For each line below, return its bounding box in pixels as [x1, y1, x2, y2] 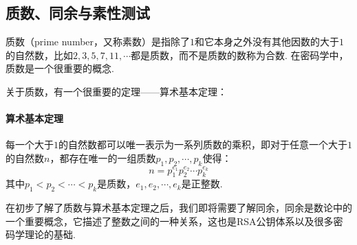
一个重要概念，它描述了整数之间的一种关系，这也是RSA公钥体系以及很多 [6, 213, 334, 228]
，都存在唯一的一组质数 [50, 150, 156, 165]
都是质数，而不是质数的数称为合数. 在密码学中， [131, 47, 349, 62]
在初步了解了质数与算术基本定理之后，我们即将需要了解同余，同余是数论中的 [6, 200, 352, 215]
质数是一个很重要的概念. [6, 61, 114, 75]
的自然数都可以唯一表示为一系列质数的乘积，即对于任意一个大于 [58, 137, 347, 152]
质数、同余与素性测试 [6, 2, 150, 23]
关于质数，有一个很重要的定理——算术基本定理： [6, 84, 227, 98]
